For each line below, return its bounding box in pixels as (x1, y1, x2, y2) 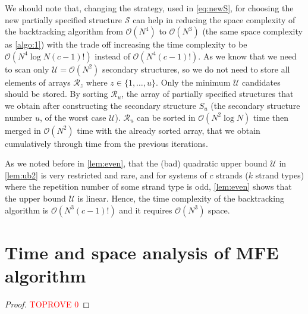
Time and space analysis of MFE (5, 240, 279, 264)
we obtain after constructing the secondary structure (5, 99, 197, 111)
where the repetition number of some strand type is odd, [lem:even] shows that (5, 180, 292, 193)
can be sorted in (136, 111, 196, 123)
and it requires (119, 203, 172, 216)
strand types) (255, 168, 304, 181)
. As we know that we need (198, 49, 297, 62)
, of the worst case (40, 111, 106, 123)
